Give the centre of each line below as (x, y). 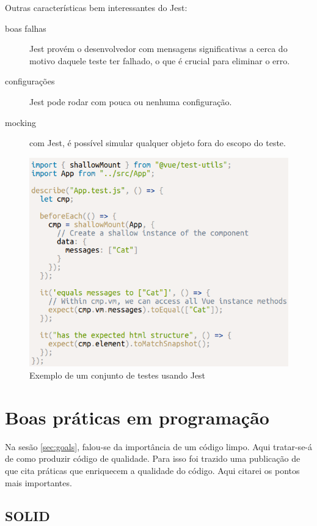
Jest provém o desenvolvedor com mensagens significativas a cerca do (158, 49)
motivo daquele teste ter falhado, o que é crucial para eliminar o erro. (160, 60)
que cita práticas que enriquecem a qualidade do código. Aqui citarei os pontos (152, 470)
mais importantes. (38, 482)
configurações (30, 81)
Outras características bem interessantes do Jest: (96, 7)
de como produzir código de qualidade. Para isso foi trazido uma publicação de (153, 458)
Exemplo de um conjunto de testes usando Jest (118, 375)
